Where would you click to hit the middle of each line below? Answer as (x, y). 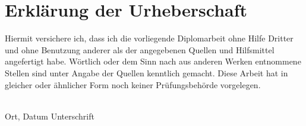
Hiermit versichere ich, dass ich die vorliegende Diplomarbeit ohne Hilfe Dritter (149, 38)
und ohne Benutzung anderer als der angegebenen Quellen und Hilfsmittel (140, 49)
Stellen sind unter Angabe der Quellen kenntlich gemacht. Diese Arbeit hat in (146, 72)
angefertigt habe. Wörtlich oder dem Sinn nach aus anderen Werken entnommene (153, 61)
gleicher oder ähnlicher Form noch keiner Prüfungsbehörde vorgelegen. (133, 84)
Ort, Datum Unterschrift (50, 116)
